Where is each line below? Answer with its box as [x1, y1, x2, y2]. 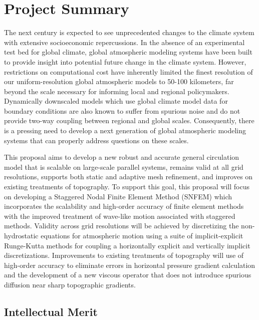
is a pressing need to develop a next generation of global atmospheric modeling [4, 125, 246, 136]
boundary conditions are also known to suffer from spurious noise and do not [4, 105, 240, 116]
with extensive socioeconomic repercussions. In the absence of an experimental [4, 37, 245, 47]
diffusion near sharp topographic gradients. [4, 279, 136, 289]
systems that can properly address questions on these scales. [4, 135, 189, 145]
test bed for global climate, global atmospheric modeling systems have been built [4, 47, 252, 57]
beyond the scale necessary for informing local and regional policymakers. [4, 86, 229, 96]
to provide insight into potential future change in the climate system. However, [4, 56, 246, 67]
